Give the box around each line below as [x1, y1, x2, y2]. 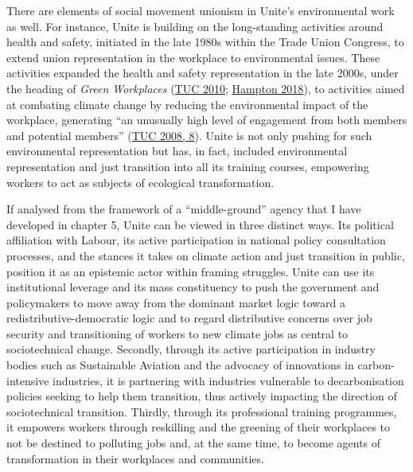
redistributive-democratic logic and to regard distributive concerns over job [6, 310, 372, 326]
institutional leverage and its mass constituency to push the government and [6, 279, 380, 295]
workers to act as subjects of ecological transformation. [6, 174, 275, 190]
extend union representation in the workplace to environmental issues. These [6, 49, 380, 65]
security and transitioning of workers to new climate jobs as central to [6, 325, 349, 341]
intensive [6, 372, 49, 388]
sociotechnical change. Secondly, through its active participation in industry [6, 341, 376, 357]
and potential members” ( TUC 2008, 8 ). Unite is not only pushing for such [6, 127, 372, 143]
